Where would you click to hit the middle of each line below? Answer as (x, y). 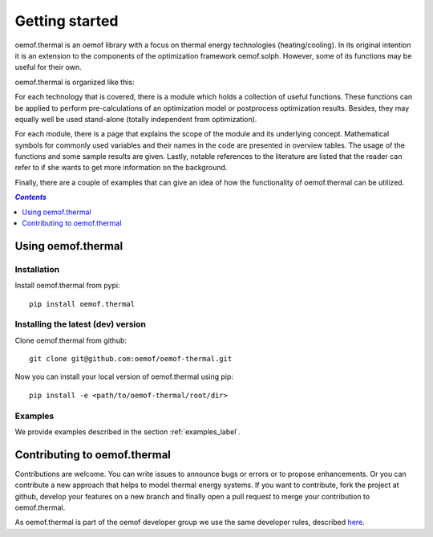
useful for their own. (48, 67)
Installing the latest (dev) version (80, 324)
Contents (31, 197)
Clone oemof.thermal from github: (71, 340)
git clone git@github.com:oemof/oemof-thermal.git (131, 359)
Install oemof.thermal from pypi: (67, 286)
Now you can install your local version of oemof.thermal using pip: (124, 376)
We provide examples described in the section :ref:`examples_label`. (127, 432)
